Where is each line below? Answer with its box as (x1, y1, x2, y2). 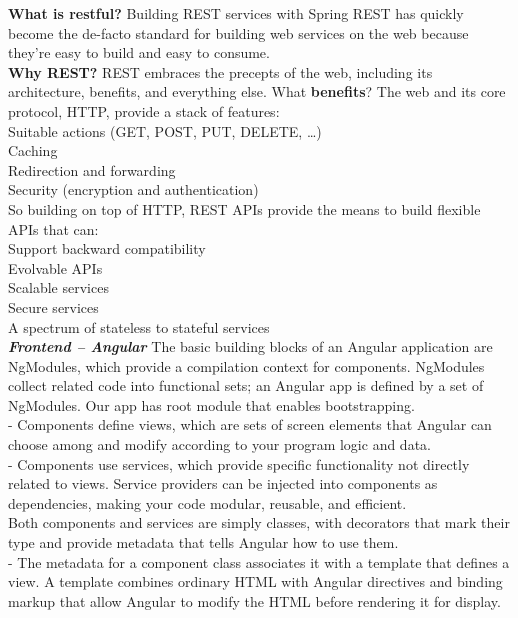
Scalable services (8, 277, 109, 298)
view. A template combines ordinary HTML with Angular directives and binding (8, 571, 503, 592)
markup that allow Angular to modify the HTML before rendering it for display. (8, 590, 501, 611)
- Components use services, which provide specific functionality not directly (8, 453, 470, 474)
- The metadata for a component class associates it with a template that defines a (8, 551, 510, 572)
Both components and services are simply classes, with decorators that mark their (8, 512, 510, 533)
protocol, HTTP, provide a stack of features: (8, 100, 280, 121)
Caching (8, 140, 58, 161)
